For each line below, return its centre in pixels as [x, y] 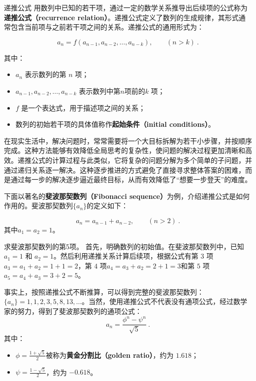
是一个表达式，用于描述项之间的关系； [83, 107]
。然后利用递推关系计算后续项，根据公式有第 [126, 256]
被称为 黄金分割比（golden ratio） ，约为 [110, 355]
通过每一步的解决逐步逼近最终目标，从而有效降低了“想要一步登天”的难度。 [131, 179]
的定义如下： [108, 206]
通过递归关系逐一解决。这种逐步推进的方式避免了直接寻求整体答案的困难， [125, 170]
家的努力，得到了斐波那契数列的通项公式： [73, 311]
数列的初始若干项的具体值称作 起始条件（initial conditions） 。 [115, 124]
